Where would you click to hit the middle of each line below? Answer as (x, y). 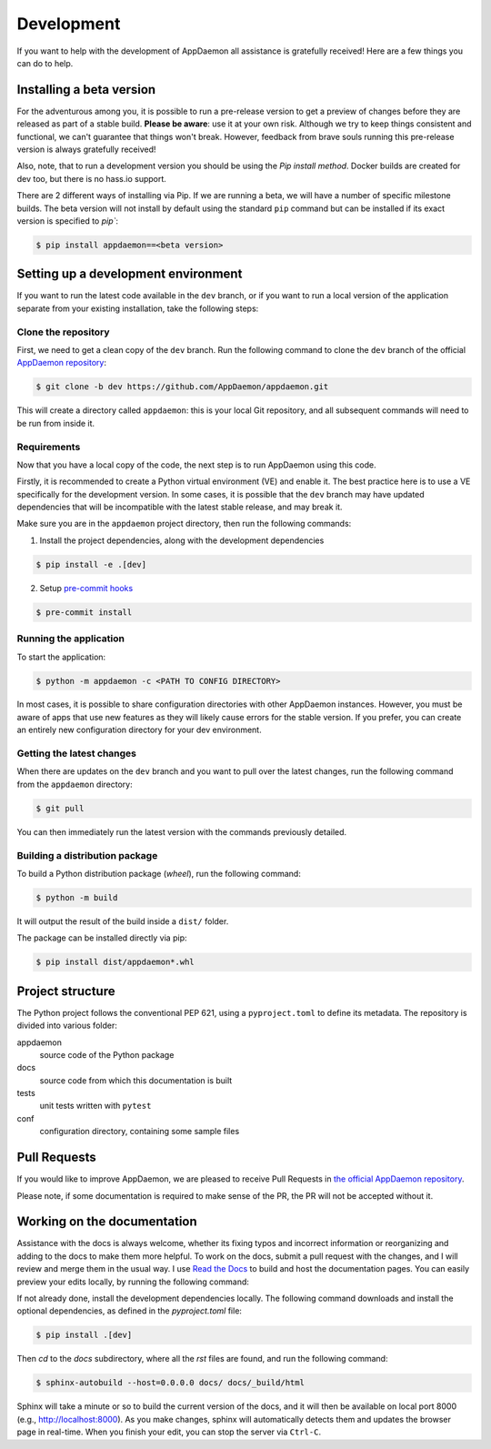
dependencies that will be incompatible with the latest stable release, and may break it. (180, 507)
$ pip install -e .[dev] (91, 564)
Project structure (66, 991)
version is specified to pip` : (67, 221)
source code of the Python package (107, 1054)
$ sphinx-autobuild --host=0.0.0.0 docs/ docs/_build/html (170, 1383)
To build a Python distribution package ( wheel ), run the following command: (159, 873)
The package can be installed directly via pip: (102, 938)
